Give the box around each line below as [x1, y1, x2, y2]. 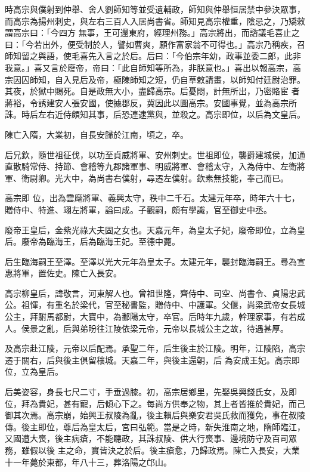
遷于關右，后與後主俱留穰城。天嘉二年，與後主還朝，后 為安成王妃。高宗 [5, 353, 292, 366]
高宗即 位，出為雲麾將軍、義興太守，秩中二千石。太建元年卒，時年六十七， [5, 192, 300, 204]
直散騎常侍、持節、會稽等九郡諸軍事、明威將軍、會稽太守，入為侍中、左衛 [5, 160, 297, 172]
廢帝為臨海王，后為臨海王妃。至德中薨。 [21, 235, 180, 248]
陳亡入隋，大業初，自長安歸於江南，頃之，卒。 [5, 128, 188, 140]
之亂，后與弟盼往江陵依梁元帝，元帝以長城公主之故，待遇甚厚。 [38, 322, 289, 334]
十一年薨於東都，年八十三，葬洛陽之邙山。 [5, 455, 172, 468]
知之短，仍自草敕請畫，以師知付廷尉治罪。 [138, 73, 305, 85]
